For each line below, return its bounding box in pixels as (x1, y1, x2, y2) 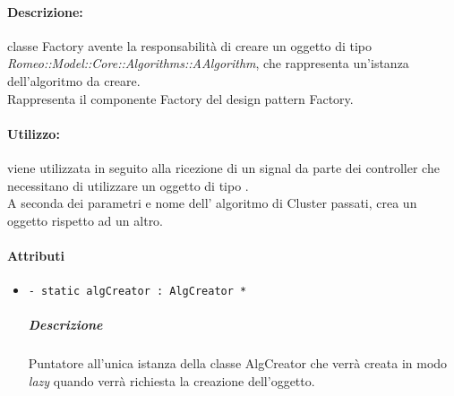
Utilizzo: (7, 124, 60, 142)
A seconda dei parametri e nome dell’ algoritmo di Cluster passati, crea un (7, 194, 417, 212)
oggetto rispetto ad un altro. (7, 211, 164, 229)
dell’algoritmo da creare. (7, 71, 141, 90)
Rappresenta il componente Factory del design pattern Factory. (7, 89, 354, 108)
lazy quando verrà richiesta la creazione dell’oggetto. (28, 371, 315, 390)
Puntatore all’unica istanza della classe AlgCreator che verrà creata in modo (28, 354, 448, 373)
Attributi (7, 245, 64, 264)
